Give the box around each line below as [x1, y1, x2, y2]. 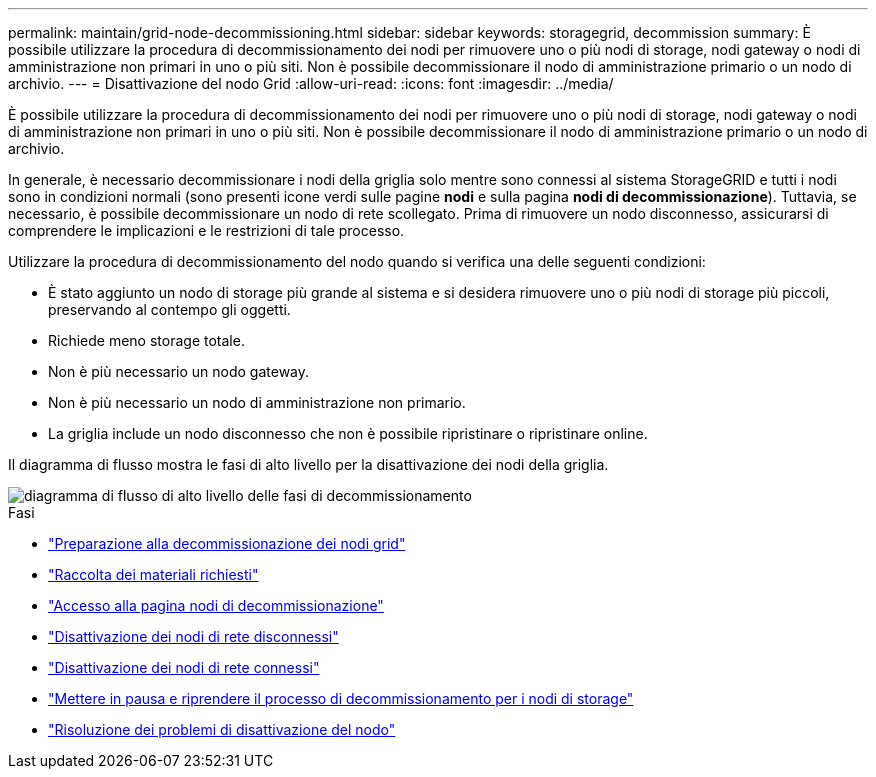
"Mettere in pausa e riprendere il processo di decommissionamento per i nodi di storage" [48, 690, 634, 707]
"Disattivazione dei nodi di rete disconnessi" [48, 628, 339, 645]
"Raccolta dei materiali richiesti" [48, 566, 259, 583]
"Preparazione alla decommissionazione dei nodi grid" [48, 535, 406, 552]
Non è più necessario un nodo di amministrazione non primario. [48, 394, 466, 411]
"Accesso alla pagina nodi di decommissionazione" [48, 597, 384, 614]
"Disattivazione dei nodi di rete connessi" [48, 659, 320, 676]
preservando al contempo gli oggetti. [48, 301, 291, 318]
